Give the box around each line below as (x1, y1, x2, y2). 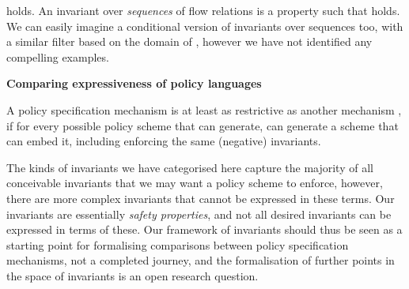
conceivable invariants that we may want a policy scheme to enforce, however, (6, 175, 383, 191)
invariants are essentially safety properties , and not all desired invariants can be (6, 205, 392, 222)
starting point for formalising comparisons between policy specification (6, 236, 349, 253)
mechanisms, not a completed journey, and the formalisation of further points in (6, 252, 395, 268)
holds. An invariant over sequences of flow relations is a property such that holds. (6, 2, 400, 18)
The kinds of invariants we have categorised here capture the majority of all (6, 159, 373, 175)
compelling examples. (6, 48, 109, 65)
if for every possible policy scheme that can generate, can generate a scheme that (6, 117, 399, 133)
